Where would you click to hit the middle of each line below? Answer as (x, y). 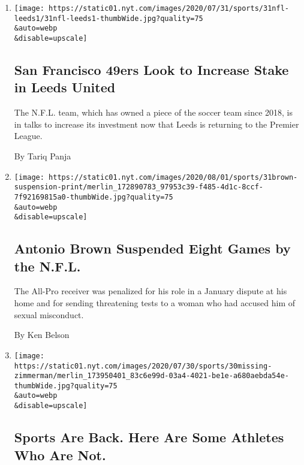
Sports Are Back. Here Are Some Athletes (149, 437)
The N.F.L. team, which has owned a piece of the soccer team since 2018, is (153, 112)
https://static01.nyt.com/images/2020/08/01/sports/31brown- (173, 177)
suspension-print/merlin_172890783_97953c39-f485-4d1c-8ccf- (139, 187)
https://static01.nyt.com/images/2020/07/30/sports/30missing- (143, 366)
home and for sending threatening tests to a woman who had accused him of (154, 303)
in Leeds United (65, 87)
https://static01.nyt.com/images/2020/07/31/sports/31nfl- (169, 8)
